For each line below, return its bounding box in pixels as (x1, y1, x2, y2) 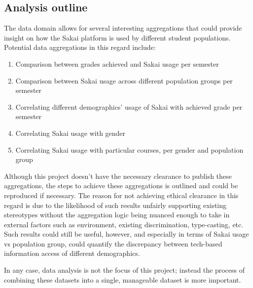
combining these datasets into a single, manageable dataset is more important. (4, 274, 241, 285)
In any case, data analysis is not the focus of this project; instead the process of (4, 265, 245, 275)
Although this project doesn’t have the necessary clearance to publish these (4, 170, 232, 181)
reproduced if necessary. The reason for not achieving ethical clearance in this (4, 190, 239, 200)
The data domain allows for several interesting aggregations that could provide (4, 23, 242, 33)
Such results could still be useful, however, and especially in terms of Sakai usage (4, 229, 249, 239)
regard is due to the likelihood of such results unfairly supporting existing (4, 200, 227, 210)
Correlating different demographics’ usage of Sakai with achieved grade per (15, 101, 243, 112)
